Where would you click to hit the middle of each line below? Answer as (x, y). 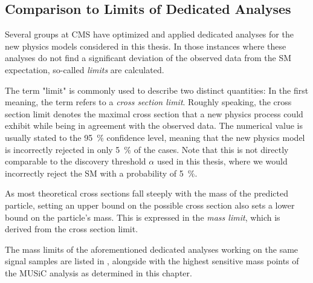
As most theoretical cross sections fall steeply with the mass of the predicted (147, 193)
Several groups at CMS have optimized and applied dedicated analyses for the (149, 34)
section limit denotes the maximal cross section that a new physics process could (154, 113)
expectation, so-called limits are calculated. (85, 69)
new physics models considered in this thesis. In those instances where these (146, 46)
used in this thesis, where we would (222, 161)
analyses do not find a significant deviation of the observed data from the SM (148, 58)
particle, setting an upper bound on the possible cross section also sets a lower (150, 205)
